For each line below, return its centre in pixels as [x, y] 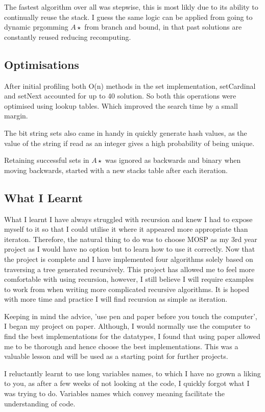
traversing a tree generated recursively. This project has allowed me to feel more [129, 269]
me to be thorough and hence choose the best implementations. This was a [121, 346]
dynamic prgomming [36, 27]
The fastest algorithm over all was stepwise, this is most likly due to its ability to [131, 7]
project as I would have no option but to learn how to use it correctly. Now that [130, 249]
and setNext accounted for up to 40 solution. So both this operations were [120, 96]
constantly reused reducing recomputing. [68, 37]
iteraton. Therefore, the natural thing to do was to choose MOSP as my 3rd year [131, 239]
